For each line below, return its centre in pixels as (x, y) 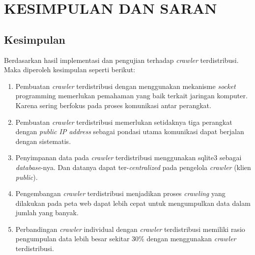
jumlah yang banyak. (47, 212)
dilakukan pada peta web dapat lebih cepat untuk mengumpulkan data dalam (133, 203)
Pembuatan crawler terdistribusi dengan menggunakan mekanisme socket (126, 86)
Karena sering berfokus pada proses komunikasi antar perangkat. (113, 105)
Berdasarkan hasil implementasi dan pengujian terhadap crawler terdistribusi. (121, 60)
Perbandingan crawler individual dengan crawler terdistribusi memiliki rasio (130, 229)
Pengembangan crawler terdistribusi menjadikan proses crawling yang (120, 193)
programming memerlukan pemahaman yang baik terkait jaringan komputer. (131, 96)
